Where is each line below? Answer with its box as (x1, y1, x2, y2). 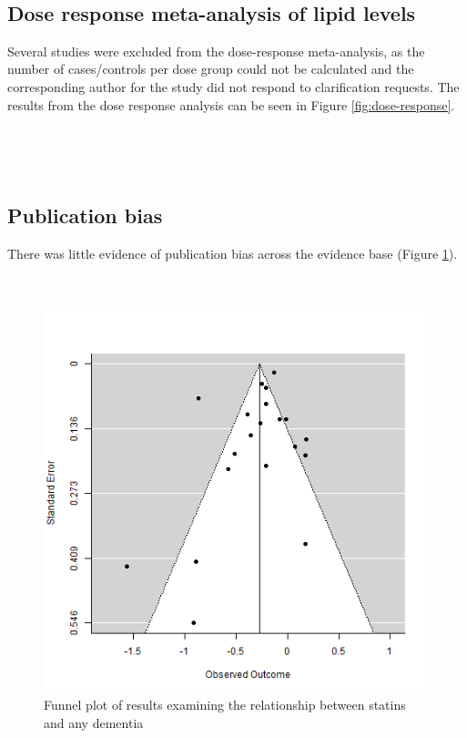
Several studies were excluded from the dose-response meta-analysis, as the (7, 41, 425, 60)
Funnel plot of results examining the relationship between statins (44, 695, 406, 714)
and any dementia (44, 712, 144, 732)
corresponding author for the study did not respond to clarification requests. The (7, 77, 460, 96)
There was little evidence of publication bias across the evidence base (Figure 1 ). (7, 243, 458, 262)
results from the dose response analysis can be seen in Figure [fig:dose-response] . (7, 95, 455, 114)
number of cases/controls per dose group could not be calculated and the (7, 59, 414, 78)
